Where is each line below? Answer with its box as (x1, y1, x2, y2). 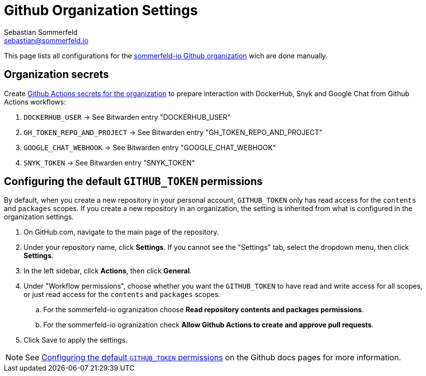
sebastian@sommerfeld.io (4, 36, 88, 45)
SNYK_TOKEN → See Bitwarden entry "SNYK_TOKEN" (24, 158, 195, 167)
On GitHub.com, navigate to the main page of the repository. (24, 228, 219, 237)
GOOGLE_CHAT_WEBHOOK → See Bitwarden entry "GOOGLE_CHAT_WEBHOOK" (24, 143, 276, 152)
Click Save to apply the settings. (24, 336, 128, 345)
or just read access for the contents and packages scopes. (24, 290, 221, 299)
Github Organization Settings (4, 2, 198, 19)
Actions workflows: (4, 97, 66, 106)
